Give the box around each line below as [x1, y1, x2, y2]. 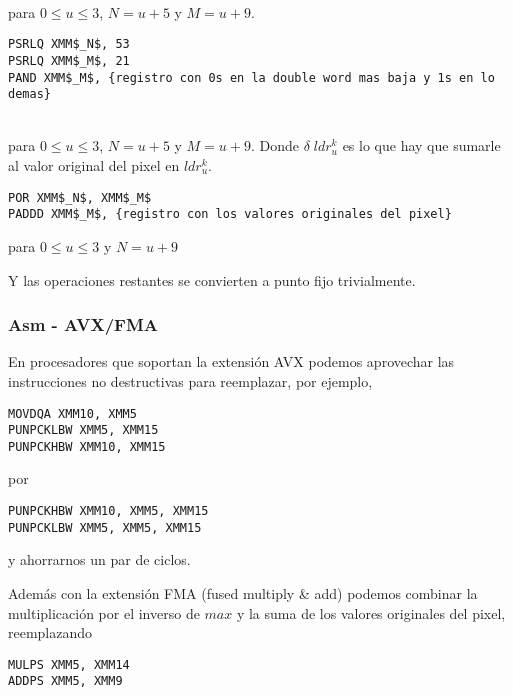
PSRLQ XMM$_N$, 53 [8, 37, 130, 52]
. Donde [250, 135, 300, 156]
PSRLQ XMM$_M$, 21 [8, 53, 130, 68]
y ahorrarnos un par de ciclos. [8, 549, 191, 570]
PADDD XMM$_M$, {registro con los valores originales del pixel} [8, 207, 452, 222]
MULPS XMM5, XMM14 [8, 657, 130, 672]
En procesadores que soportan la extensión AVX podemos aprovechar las [8, 351, 455, 372]
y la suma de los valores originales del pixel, [236, 602, 506, 623]
